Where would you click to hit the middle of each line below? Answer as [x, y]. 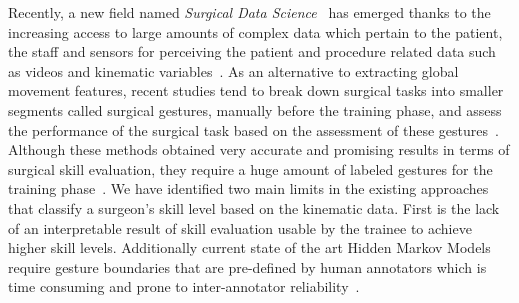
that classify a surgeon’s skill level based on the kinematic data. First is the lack [254, 207]
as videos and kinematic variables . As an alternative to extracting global [233, 70]
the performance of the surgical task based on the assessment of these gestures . [253, 129]
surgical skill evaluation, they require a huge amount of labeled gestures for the [250, 168]
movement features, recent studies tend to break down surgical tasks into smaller [256, 90]
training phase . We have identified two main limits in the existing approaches [248, 188]
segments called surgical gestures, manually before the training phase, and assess [255, 109]
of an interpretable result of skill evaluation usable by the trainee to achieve [240, 227]
